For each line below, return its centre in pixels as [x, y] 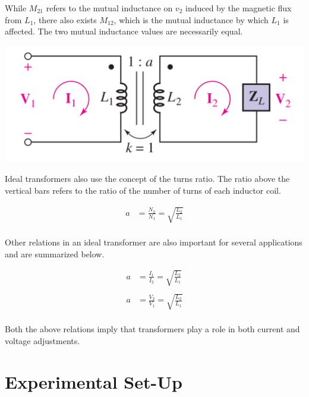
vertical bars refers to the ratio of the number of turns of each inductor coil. [143, 190]
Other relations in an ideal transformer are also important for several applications [154, 242]
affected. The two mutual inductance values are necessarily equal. [124, 31]
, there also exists [65, 19]
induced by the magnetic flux [238, 8]
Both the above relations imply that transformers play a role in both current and [152, 329]
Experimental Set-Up [94, 381]
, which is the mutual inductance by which [191, 19]
